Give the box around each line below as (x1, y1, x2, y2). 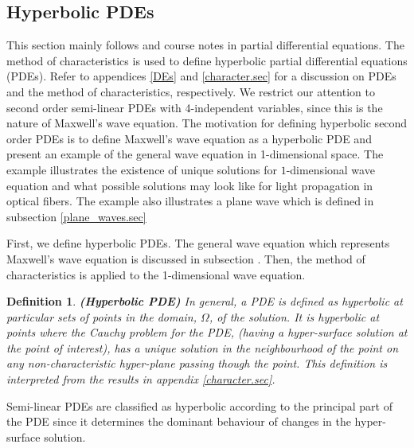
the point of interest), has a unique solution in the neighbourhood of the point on (6, 339, 399, 356)
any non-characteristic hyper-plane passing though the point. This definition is (6, 355, 388, 372)
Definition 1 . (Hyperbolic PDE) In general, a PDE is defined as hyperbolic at (6, 293, 403, 310)
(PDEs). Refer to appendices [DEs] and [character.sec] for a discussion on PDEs (6, 68, 396, 84)
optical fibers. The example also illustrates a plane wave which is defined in (6, 193, 374, 209)
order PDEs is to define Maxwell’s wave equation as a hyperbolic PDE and (6, 130, 372, 146)
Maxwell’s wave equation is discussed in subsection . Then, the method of (6, 250, 365, 267)
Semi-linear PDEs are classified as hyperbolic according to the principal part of (6, 397, 393, 414)
